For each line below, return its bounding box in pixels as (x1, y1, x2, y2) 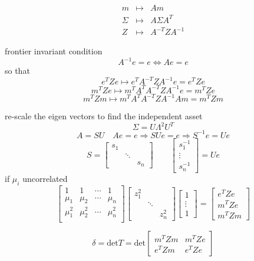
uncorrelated (22, 172, 68, 184)
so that (5, 64, 30, 77)
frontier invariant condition (5, 45, 103, 57)
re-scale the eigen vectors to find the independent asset (5, 110, 203, 122)
